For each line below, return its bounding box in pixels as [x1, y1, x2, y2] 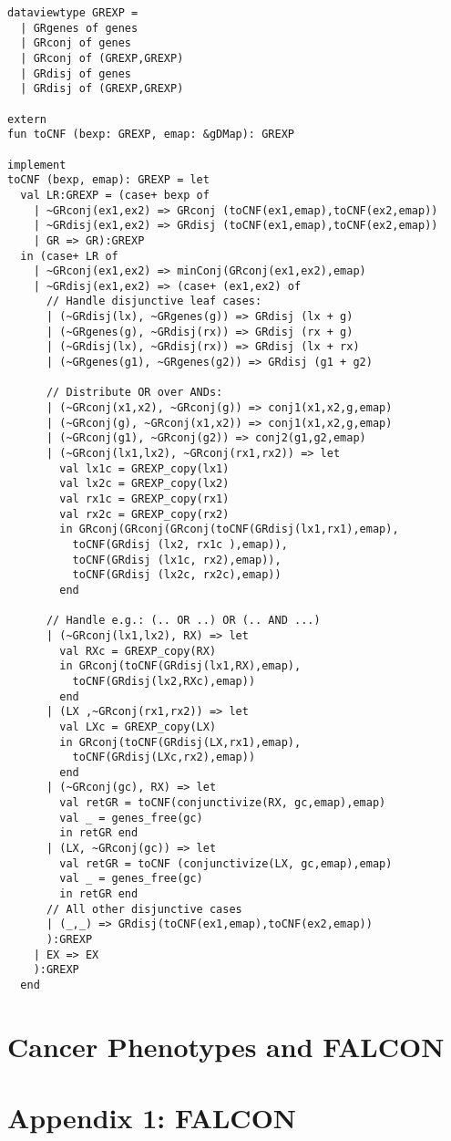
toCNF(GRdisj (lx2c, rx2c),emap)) [72, 568, 282, 582]
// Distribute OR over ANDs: [46, 386, 223, 399]
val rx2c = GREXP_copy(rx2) [59, 507, 230, 521]
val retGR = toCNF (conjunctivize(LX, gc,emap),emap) [59, 856, 393, 870]
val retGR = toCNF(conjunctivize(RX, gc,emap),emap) [59, 796, 386, 810]
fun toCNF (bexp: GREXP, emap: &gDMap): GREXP [7, 128, 294, 141]
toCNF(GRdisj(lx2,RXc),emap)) [72, 674, 256, 688]
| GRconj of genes [20, 36, 132, 50]
